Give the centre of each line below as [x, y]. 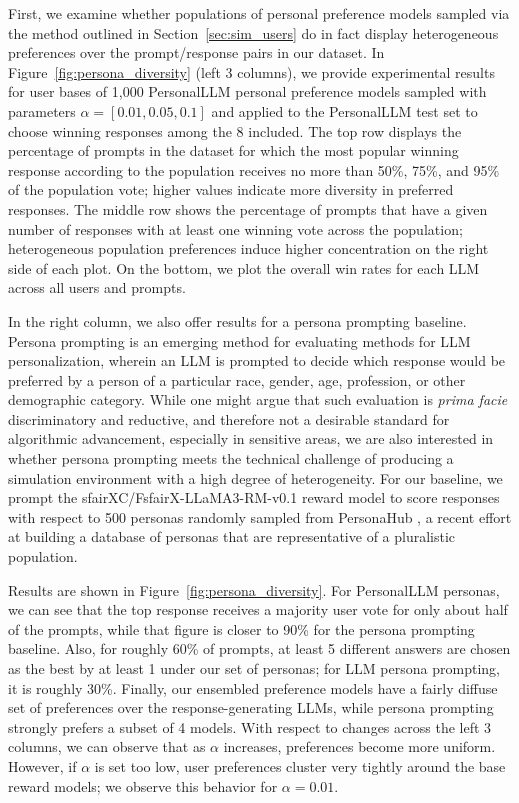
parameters [42, 110]
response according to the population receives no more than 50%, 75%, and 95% [254, 169]
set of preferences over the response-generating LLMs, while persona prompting [251, 707]
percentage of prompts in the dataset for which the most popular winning [233, 150]
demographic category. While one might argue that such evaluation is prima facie [258, 399]
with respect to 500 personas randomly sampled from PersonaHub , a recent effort [260, 516]
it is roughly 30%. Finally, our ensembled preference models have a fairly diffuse [253, 687]
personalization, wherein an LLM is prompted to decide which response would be [257, 360]
